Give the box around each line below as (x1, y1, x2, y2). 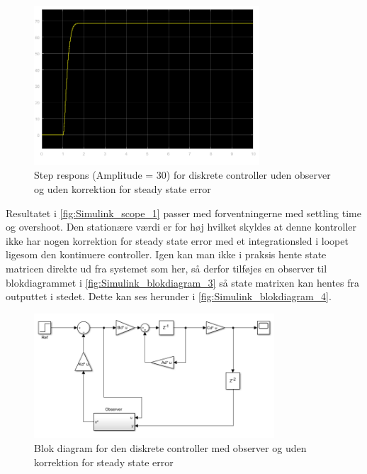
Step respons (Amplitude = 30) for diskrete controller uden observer (34, 167, 331, 182)
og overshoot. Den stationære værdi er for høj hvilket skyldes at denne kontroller (6, 219, 357, 234)
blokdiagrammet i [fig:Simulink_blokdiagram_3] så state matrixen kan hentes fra (6, 275, 359, 290)
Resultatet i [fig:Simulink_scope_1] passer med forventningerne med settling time (6, 205, 361, 220)
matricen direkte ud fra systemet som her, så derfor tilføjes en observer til (6, 261, 327, 276)
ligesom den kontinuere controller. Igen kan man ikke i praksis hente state (6, 247, 327, 262)
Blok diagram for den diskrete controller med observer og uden (34, 440, 307, 455)
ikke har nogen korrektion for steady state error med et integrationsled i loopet (6, 233, 349, 248)
